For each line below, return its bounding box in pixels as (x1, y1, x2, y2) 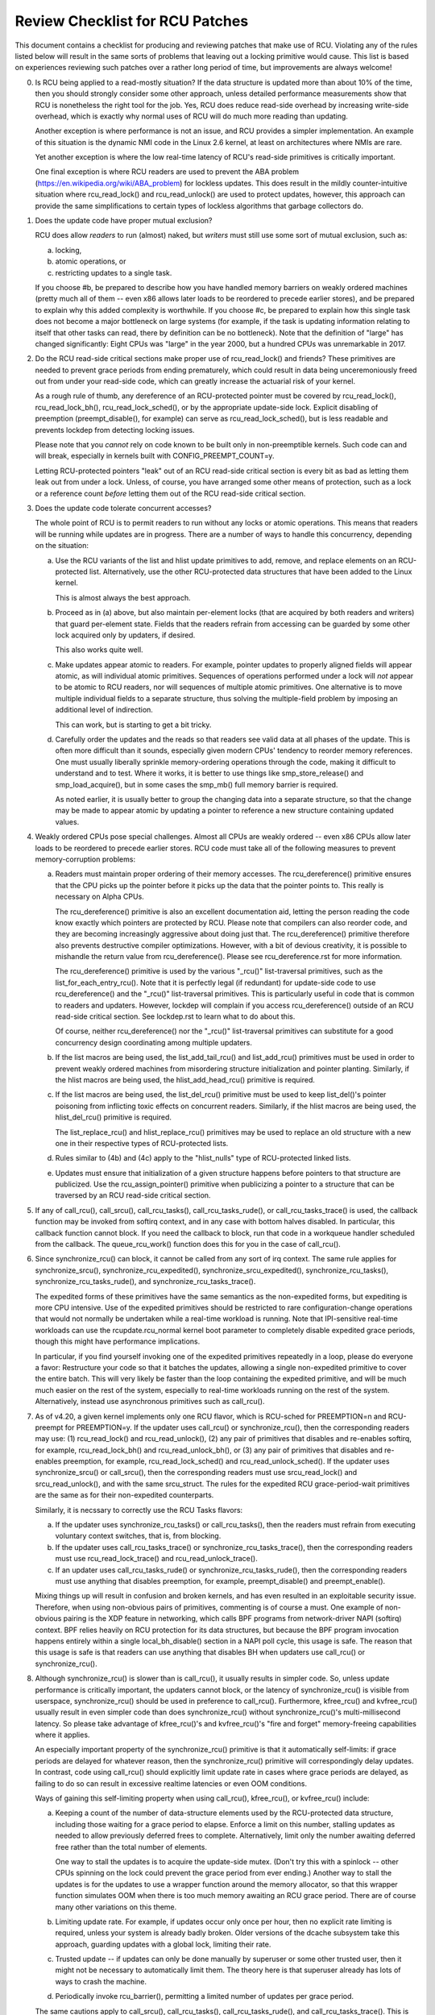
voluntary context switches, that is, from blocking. (55, 1531, 222, 1541)
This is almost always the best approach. (55, 592, 191, 602)
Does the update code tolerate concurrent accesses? (35, 504, 212, 513)
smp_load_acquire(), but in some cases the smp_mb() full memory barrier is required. (55, 779, 338, 789)
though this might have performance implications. (35, 1336, 201, 1346)
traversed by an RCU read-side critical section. (55, 1190, 211, 1200)
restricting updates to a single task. (55, 268, 172, 277)
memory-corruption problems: (35, 854, 136, 864)
